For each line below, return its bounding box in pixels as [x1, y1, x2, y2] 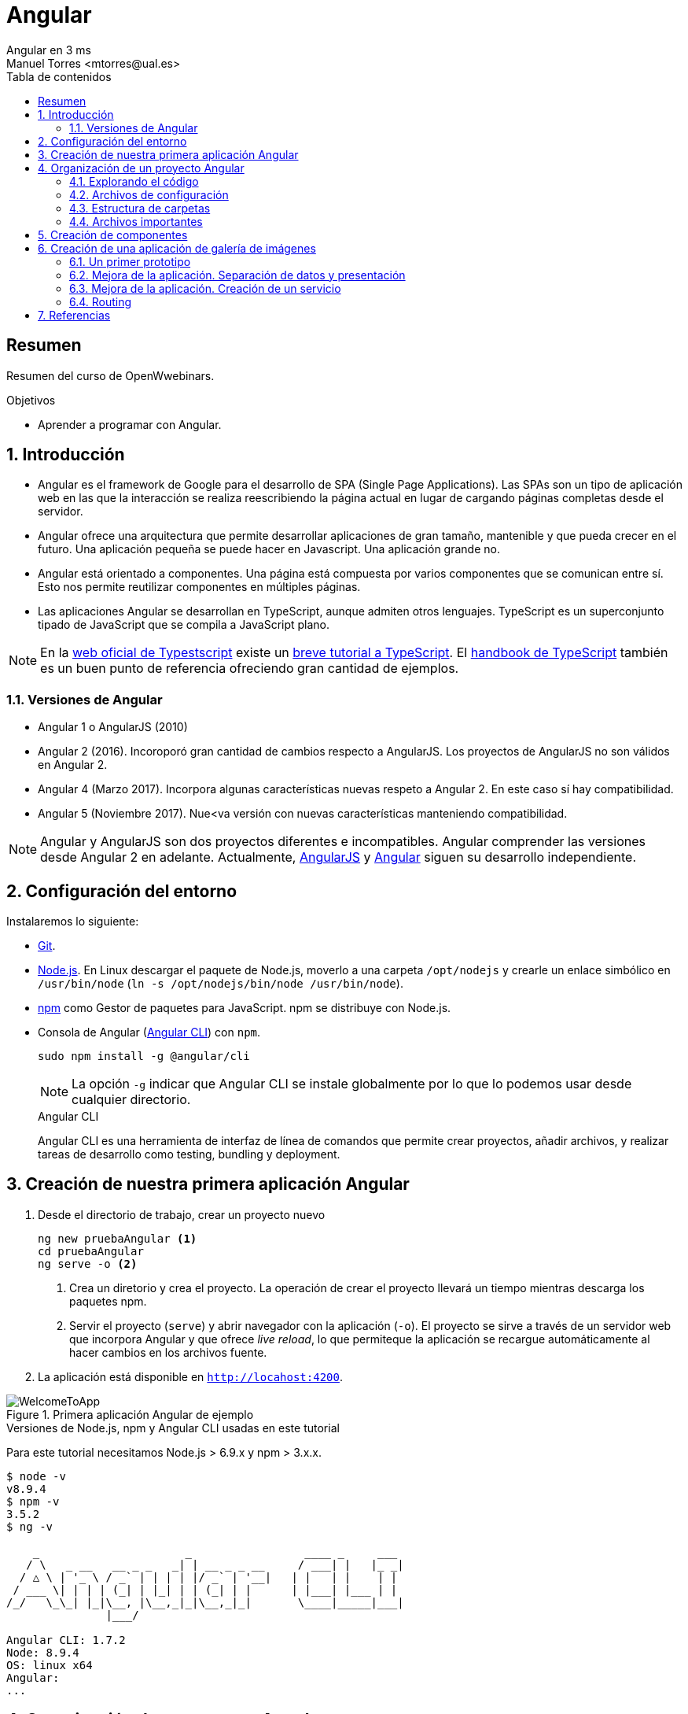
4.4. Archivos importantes [69, 214, 203, 228]
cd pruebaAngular [38, 1244, 144, 1258]
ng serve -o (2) [38, 1257, 138, 1270]
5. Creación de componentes [38, 227, 188, 242]
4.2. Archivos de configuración [69, 187, 229, 201]
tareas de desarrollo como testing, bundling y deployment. [38, 1147, 340, 1162]
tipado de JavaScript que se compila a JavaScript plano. [38, 618, 330, 632]
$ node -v [6, 1469, 66, 1483]
